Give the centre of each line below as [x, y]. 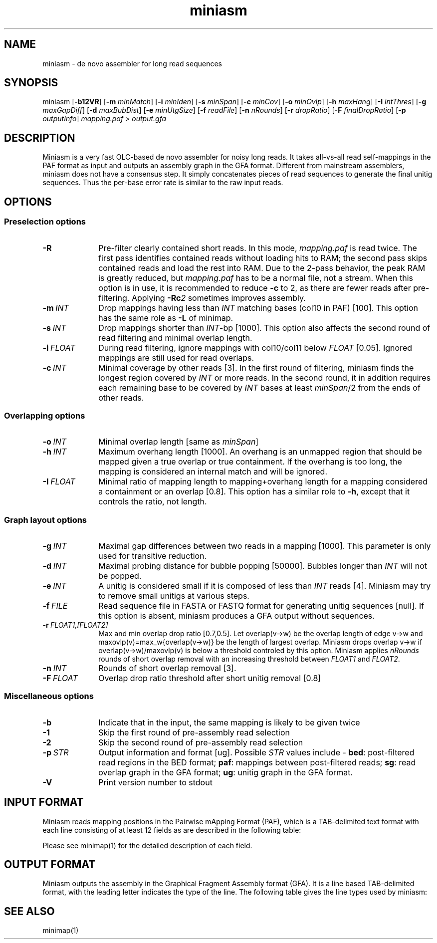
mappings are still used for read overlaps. [176, 357]
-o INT [55, 442]
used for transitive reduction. [153, 556]
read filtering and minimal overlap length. [175, 338]
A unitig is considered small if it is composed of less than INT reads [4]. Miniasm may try [265, 586]
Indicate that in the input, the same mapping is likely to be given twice [229, 722]
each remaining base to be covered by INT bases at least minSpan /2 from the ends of [259, 387]
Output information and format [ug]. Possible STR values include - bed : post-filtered [256, 752]
